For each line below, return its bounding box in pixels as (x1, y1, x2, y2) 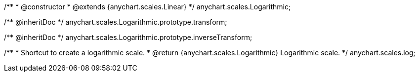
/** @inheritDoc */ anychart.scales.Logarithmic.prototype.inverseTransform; (4, 33, 252, 41)
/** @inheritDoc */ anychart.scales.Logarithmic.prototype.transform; (4, 18, 227, 26)
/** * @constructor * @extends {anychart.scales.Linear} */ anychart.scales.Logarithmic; (4, 2, 291, 11)
